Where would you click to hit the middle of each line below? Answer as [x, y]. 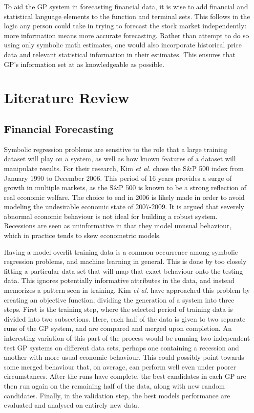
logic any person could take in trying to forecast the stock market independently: [125, 26]
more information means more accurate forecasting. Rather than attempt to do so [127, 35]
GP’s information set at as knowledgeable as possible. [84, 64]
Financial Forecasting [59, 128]
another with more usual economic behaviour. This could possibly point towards [124, 357]
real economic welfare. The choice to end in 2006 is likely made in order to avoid [124, 197]
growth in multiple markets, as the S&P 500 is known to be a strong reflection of [125, 187]
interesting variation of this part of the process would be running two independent [127, 338]
